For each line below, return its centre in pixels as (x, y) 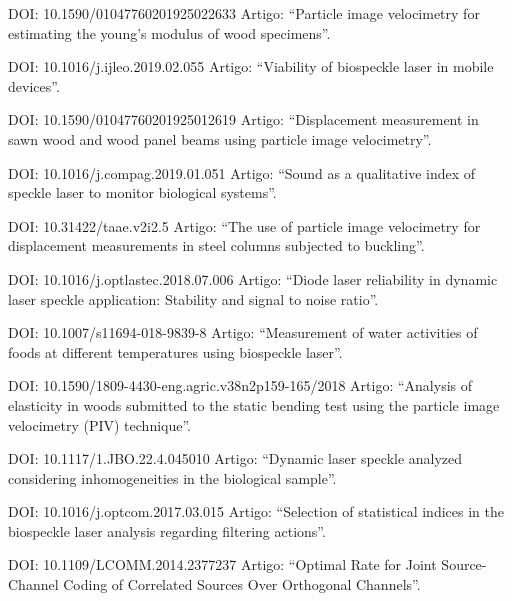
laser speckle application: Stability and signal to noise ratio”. (193, 298)
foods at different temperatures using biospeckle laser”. (175, 351)
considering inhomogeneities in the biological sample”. (172, 477)
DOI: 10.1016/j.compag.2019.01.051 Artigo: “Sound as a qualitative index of (242, 172)
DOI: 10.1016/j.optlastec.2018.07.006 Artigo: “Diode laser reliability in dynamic (253, 278)
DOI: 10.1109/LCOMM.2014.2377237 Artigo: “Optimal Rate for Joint (222, 564)
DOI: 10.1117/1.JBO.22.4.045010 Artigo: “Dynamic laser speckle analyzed (235, 458)
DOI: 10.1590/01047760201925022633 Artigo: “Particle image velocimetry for (244, 13)
